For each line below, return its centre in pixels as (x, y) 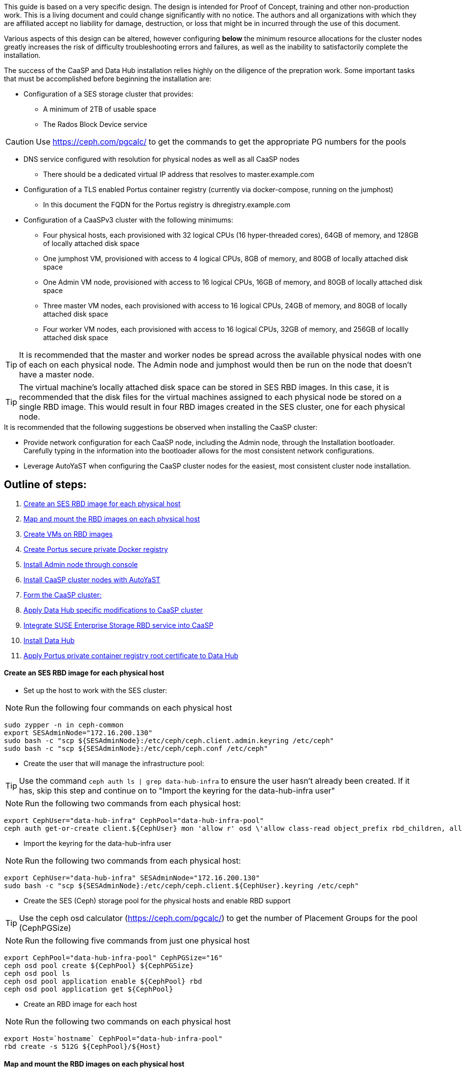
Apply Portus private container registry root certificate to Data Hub (131, 655)
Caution (20, 142)
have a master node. (57, 374)
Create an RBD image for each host (80, 1004)
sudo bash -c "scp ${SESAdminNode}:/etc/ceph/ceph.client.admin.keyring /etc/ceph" (169, 741)
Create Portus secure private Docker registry (96, 549)
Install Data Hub (49, 640)
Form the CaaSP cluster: (63, 595)
